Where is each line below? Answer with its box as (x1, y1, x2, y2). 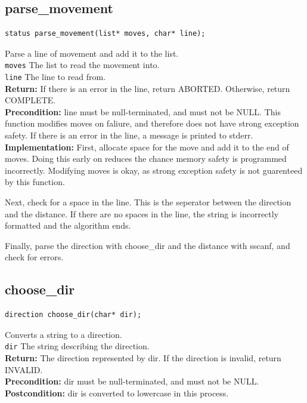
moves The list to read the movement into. (5, 59, 160, 71)
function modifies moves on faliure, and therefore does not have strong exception (5, 117, 299, 130)
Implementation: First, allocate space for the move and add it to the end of (5, 140, 289, 153)
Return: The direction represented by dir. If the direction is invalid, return (5, 352, 281, 364)
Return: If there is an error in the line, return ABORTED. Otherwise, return (5, 82, 290, 94)
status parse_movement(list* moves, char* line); (5, 29, 206, 38)
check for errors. (5, 251, 64, 263)
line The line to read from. (5, 70, 106, 83)
